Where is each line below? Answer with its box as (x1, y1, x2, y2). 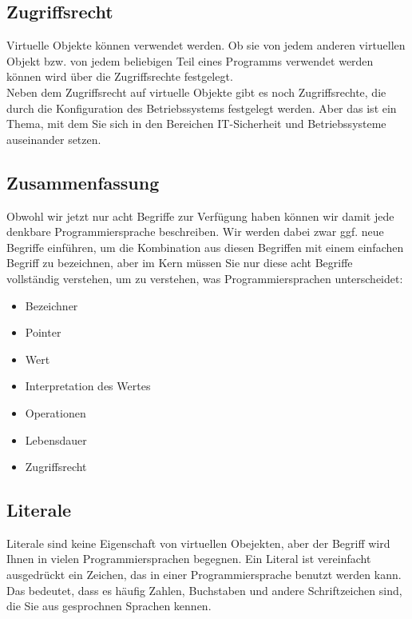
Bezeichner (25, 297, 78, 313)
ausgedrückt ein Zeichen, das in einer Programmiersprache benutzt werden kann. (6, 566, 402, 583)
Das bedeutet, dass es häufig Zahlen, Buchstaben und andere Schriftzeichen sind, (6, 581, 402, 598)
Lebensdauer (25, 431, 87, 448)
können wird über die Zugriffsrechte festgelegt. (6, 68, 233, 85)
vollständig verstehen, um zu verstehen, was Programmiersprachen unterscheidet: (6, 270, 403, 286)
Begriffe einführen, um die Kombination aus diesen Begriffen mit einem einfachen (6, 238, 404, 255)
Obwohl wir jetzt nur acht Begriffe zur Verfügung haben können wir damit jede (6, 207, 394, 224)
